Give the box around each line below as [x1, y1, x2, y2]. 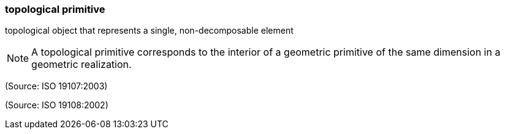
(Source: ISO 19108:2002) [5, 100, 108, 111]
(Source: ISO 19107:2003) [5, 81, 108, 92]
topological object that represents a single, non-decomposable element [5, 25, 294, 36]
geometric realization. [31, 58, 132, 71]
